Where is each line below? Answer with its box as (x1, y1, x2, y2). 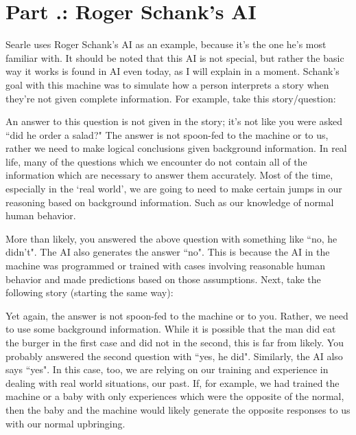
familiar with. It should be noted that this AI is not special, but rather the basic (5, 50, 344, 65)
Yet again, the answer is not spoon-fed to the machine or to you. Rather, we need (5, 308, 348, 322)
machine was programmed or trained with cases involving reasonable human (5, 258, 325, 273)
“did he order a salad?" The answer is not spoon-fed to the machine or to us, (5, 127, 329, 142)
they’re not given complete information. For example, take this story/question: (5, 91, 336, 105)
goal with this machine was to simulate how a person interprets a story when (5, 77, 329, 91)
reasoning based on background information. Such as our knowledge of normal (5, 194, 334, 209)
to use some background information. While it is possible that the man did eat (5, 322, 336, 336)
